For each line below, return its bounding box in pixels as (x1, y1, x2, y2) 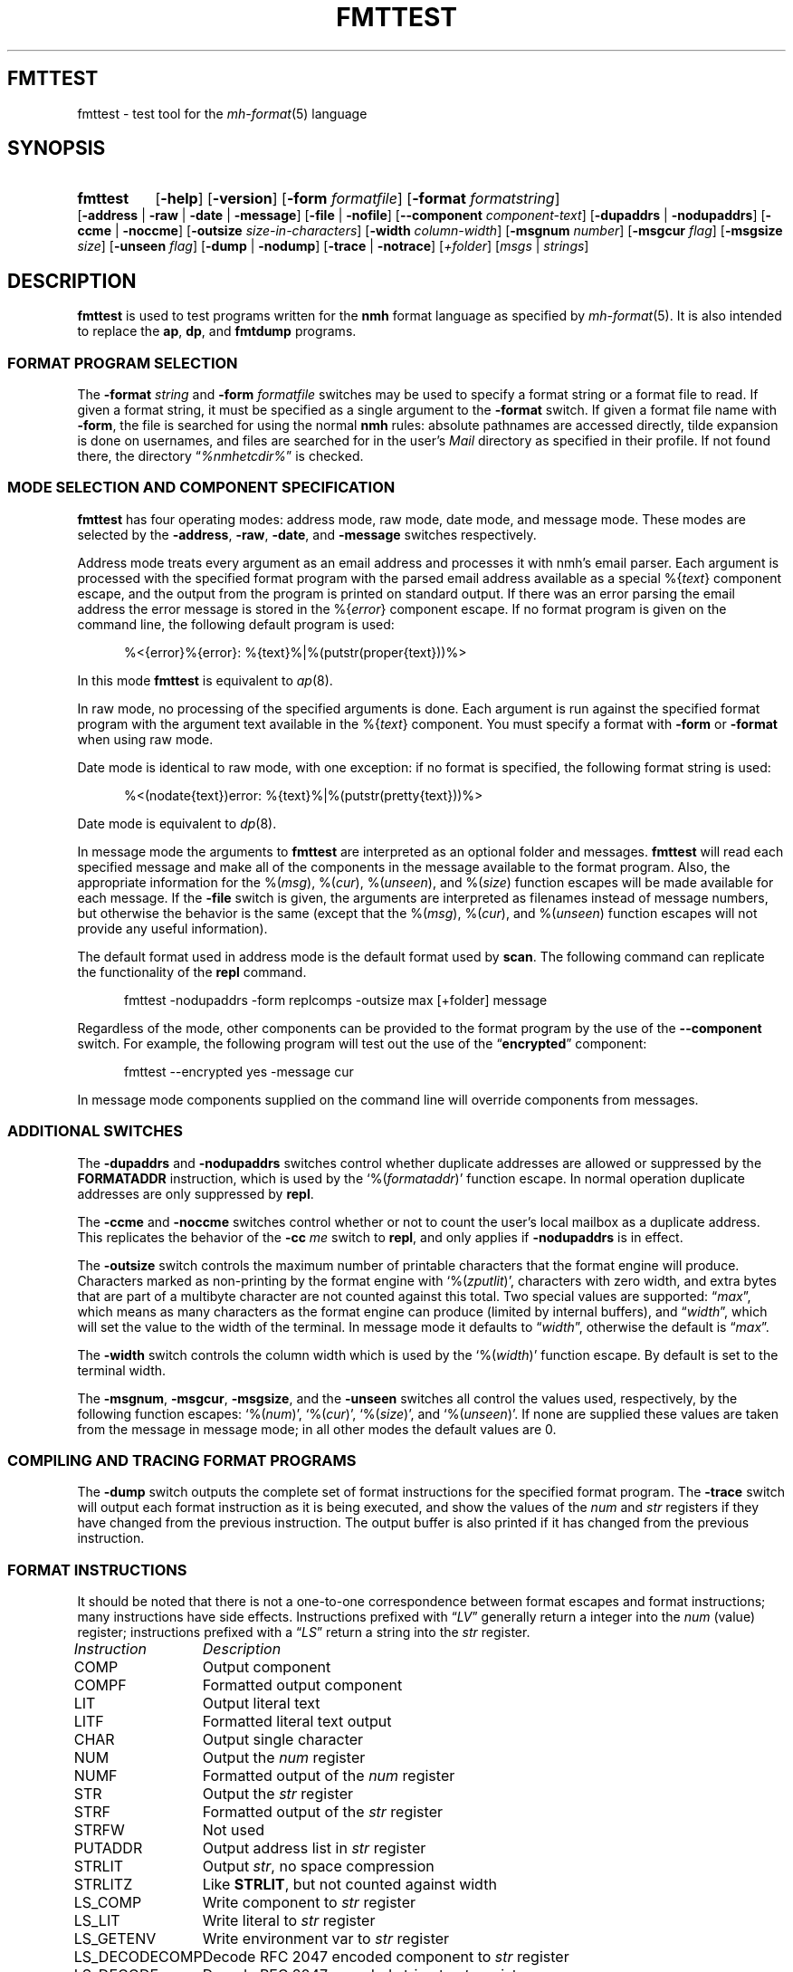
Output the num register (202, 1748, 366, 1767)
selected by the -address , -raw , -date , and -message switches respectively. (77, 526, 537, 542)
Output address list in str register (202, 1839, 426, 1858)
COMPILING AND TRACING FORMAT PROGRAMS (7, 1450, 357, 1469)
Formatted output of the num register (202, 1766, 455, 1785)
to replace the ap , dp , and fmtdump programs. (77, 323, 357, 340)
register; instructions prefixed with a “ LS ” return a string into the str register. (77, 1624, 530, 1641)
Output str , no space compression (202, 1857, 435, 1876)
